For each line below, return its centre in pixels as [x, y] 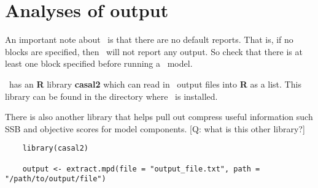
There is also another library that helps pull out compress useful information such [159, 117]
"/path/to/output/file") [56, 179]
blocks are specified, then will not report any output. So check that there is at [154, 51]
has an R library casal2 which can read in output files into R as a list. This [155, 84]
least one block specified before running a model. [99, 63]
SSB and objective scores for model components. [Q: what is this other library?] [155, 128]
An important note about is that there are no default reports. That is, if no [149, 39]
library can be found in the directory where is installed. [111, 96]
